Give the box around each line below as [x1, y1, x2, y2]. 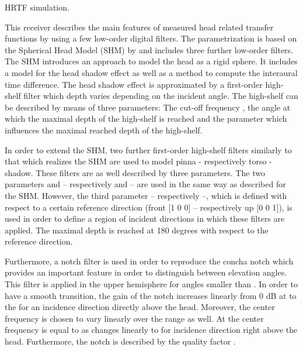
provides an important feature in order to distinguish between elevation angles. [5, 266, 287, 278]
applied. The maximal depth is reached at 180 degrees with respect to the [5, 223, 269, 236]
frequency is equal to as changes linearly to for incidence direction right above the [5, 324, 298, 336]
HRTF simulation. [5, 1, 69, 13]
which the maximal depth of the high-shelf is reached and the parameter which [5, 112, 287, 125]
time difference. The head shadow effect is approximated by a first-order [5, 78, 263, 90]
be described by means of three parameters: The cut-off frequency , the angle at [5, 101, 291, 113]
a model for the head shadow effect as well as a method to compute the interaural [5, 66, 298, 78]
